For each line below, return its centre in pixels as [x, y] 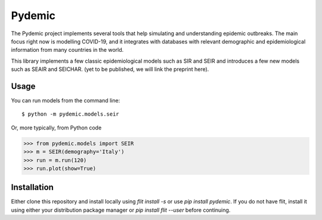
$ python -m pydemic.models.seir [70, 114]
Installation [32, 188]
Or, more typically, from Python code [56, 128]
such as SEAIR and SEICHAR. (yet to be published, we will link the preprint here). [110, 69]
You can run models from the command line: [66, 101]
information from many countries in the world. [67, 50]
